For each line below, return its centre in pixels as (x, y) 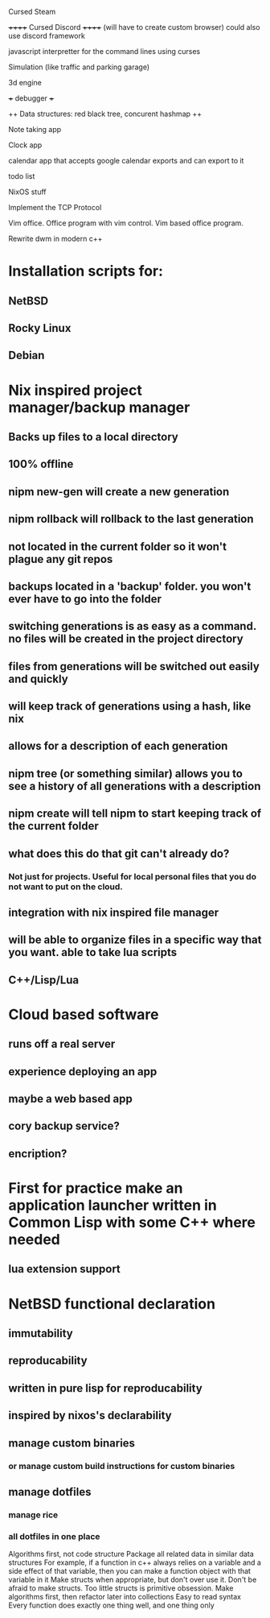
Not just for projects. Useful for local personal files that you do (133, 876)
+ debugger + (31, 98)
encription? (38, 1154)
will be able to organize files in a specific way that (135, 940)
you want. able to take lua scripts (93, 952)
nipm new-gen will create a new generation (119, 492)
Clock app (25, 145)
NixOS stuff (27, 192)
